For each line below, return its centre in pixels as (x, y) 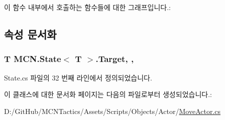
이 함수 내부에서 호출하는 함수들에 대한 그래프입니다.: (87, 7)
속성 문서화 (30, 34)
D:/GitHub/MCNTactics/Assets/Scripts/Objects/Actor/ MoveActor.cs (113, 111)
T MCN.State (33, 59)
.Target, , (115, 59)
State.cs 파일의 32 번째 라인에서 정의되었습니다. (78, 77)
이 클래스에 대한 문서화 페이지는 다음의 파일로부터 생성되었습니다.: (108, 94)
